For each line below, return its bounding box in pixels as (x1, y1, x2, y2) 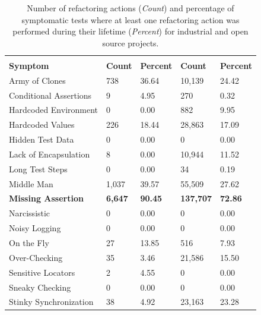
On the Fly (9, 237, 49, 248)
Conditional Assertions (9, 89, 92, 101)
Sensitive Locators (9, 266, 75, 278)
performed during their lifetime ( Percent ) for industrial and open (12, 25, 249, 37)
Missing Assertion (9, 192, 84, 204)
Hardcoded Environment (9, 103, 98, 116)
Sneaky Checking (9, 281, 71, 293)
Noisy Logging (9, 222, 61, 234)
